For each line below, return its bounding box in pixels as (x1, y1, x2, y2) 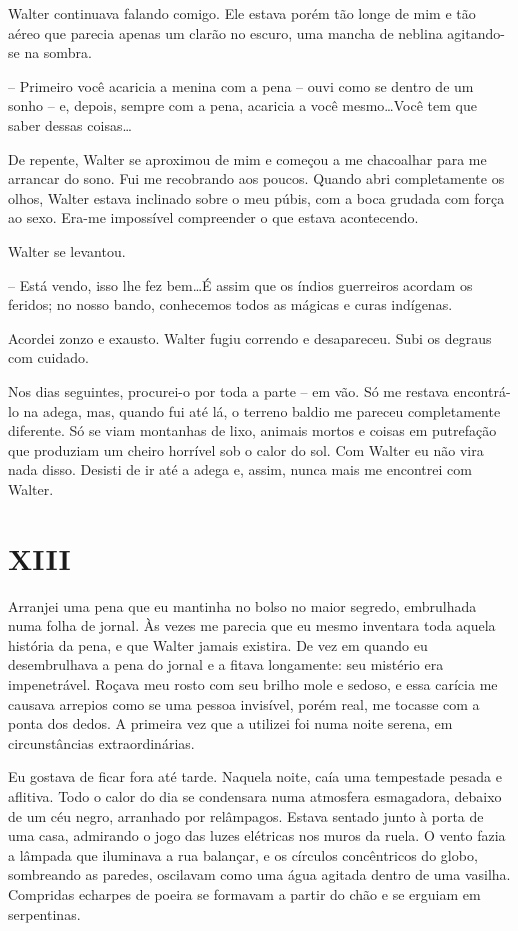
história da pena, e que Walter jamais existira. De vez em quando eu (8, 634, 428, 655)
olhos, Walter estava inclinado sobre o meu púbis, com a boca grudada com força (8, 187, 505, 208)
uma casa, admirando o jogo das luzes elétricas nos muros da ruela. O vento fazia (8, 825, 506, 846)
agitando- (447, 22, 505, 43)
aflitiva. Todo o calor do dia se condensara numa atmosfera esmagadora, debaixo (8, 785, 502, 806)
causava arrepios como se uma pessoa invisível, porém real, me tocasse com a (8, 693, 480, 714)
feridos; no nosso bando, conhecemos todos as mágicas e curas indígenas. (8, 294, 453, 315)
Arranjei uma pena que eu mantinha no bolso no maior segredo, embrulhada (8, 595, 477, 616)
